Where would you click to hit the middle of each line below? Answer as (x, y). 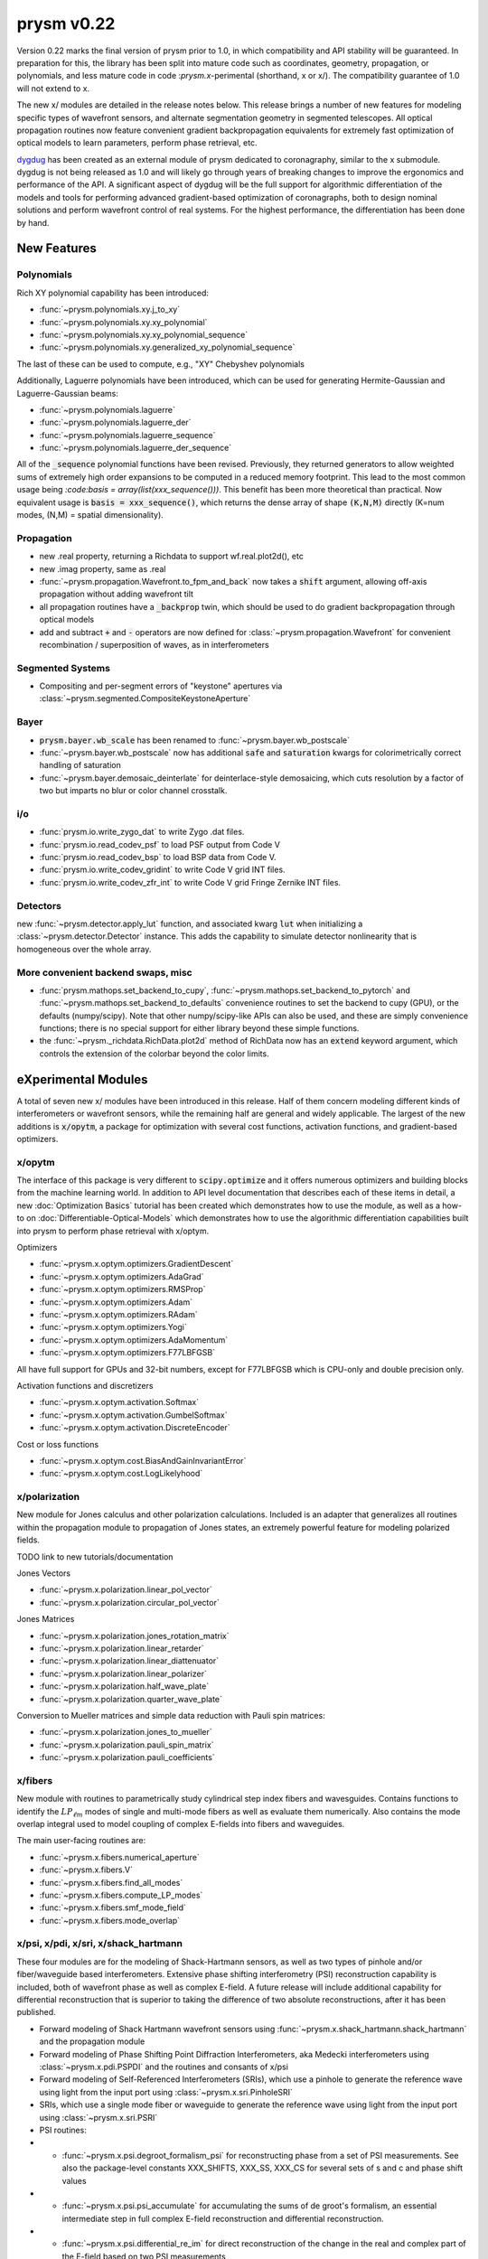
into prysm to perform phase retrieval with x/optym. (113, 1231)
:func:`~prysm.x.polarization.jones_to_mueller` (126, 1732)
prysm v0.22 (66, 23)
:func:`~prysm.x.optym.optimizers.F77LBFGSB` (127, 1353)
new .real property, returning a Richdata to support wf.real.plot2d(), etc (172, 557)
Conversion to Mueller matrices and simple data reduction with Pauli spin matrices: (171, 1715)
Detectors (39, 905)
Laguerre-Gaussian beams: (68, 393)
